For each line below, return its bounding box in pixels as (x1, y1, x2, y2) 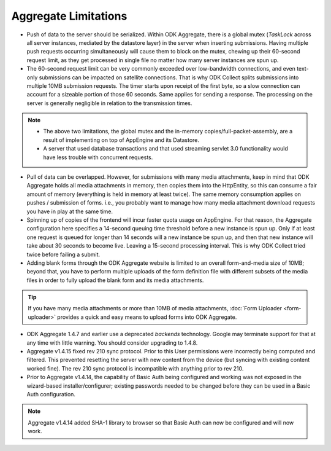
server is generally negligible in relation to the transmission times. (26, 99, 192, 107)
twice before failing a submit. (26, 251, 101, 258)
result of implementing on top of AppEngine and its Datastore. (43, 136, 199, 144)
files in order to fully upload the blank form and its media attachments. (26, 276, 204, 284)
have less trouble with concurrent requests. (43, 154, 153, 161)
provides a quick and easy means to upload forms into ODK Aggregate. (57, 313, 237, 321)
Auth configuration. (26, 391, 76, 398)
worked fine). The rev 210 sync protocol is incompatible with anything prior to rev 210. (26, 364, 244, 372)
